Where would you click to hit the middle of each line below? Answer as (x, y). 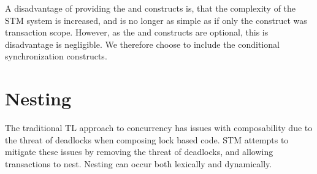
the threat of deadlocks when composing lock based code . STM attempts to (147, 139)
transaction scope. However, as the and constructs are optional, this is (137, 32)
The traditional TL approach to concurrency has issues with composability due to (159, 128)
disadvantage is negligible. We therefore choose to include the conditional (142, 44)
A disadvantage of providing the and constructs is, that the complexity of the (151, 8)
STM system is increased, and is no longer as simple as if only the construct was (156, 20)
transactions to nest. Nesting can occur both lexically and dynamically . (139, 163)
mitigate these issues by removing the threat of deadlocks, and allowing (139, 152)
